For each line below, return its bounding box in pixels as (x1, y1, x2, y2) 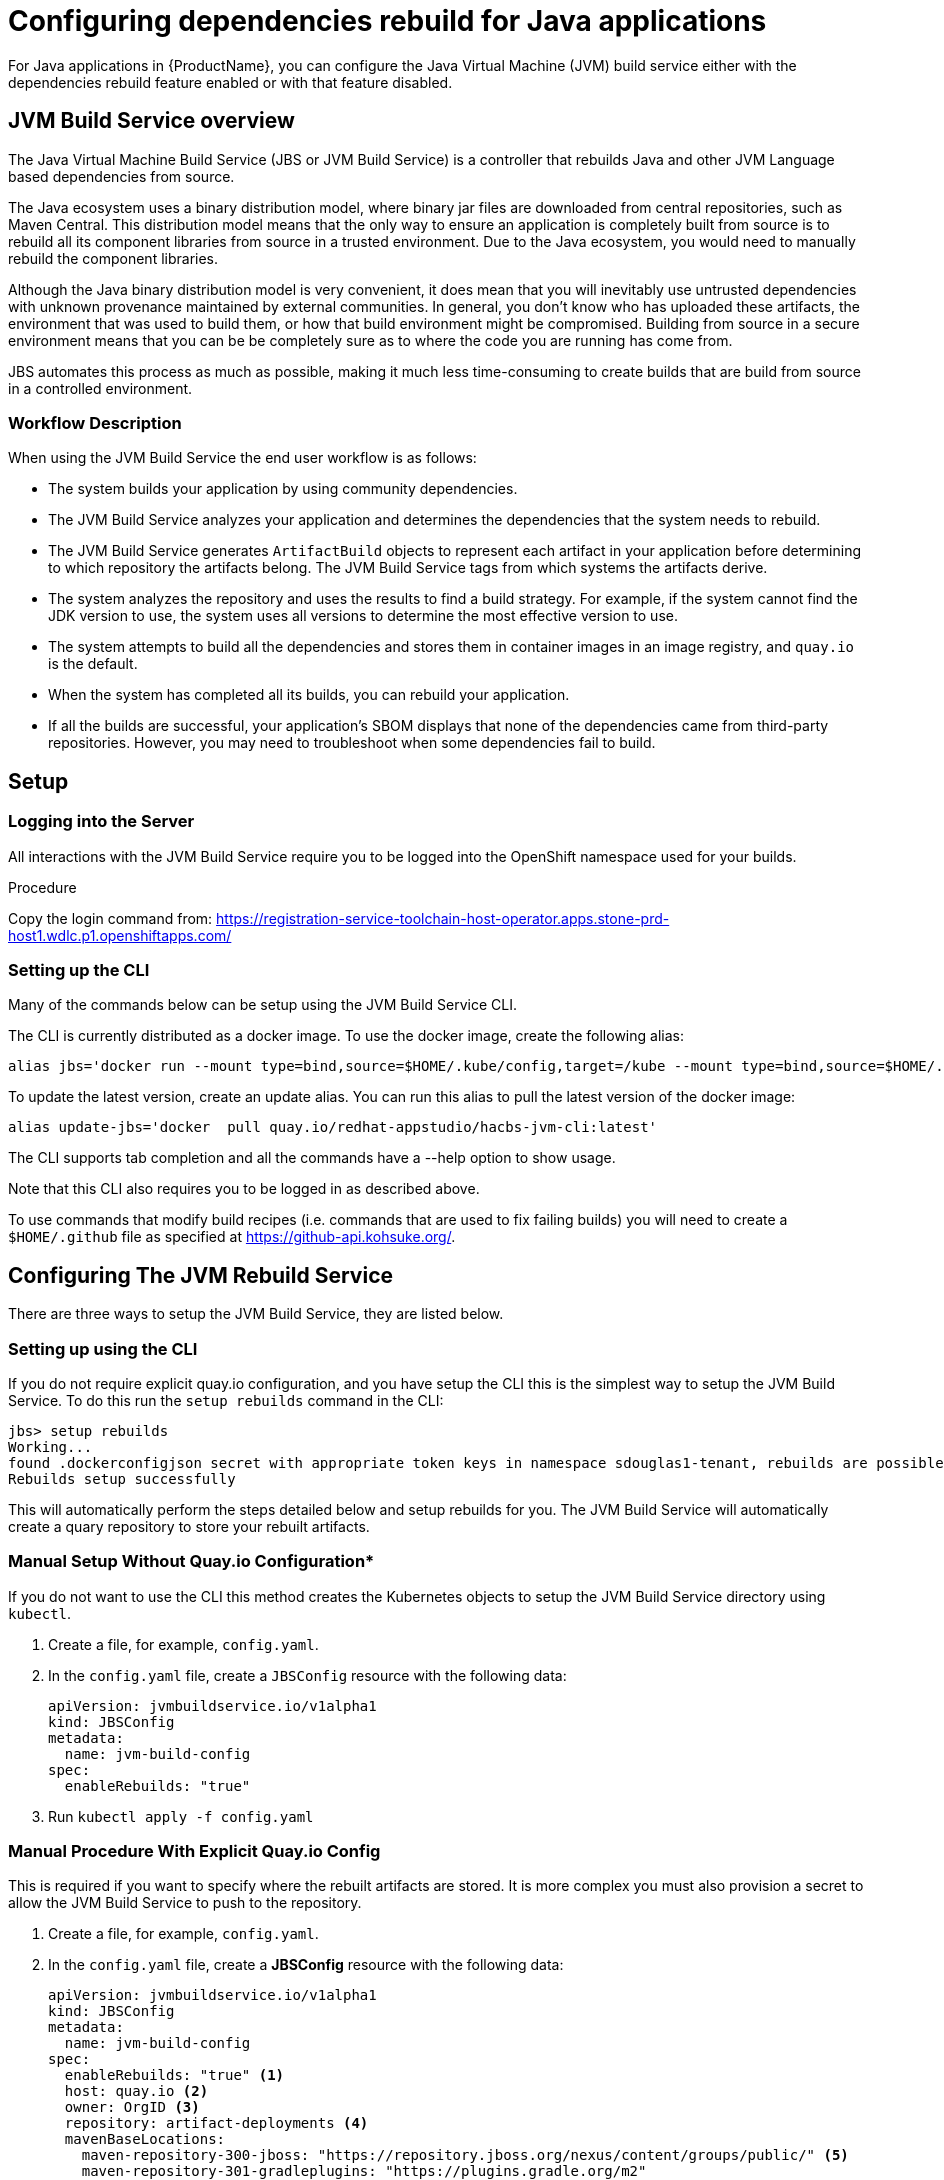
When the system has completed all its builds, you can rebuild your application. (48, 686, 570, 704)
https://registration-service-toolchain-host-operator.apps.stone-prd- (216, 909, 670, 927)
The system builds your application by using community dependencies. (48, 480, 518, 498)
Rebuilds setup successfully (8, 1470, 236, 1487)
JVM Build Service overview (8, 108, 295, 134)
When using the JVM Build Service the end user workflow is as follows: (8, 449, 477, 467)
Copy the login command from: (8, 909, 213, 927)
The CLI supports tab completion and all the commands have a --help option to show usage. (8, 1149, 616, 1167)
